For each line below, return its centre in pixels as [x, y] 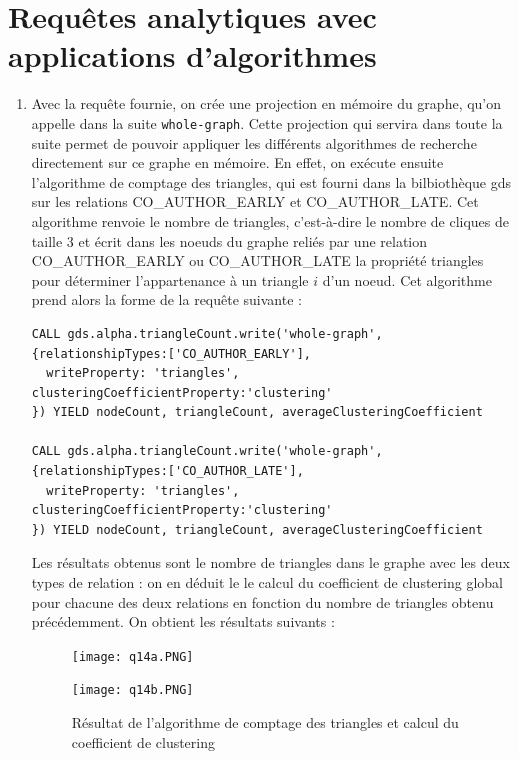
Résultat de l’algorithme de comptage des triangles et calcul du [265, 722]
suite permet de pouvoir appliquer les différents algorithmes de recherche [254, 142]
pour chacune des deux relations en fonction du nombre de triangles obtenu [262, 601]
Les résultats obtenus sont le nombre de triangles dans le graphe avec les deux [270, 562]
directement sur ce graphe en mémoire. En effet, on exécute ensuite [237, 162]
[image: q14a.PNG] [132, 656]
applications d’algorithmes [192, 55]
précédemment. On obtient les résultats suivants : [183, 621]
